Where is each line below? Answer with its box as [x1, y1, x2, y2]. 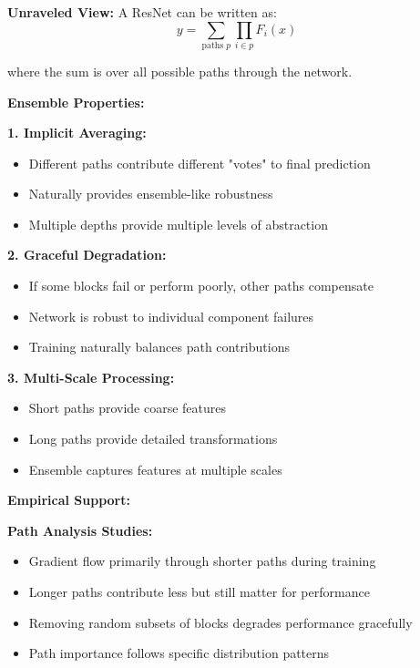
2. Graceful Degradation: [7, 245, 167, 264]
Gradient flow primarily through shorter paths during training [28, 551, 376, 570]
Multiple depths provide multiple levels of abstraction [28, 214, 328, 233]
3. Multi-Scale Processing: [7, 367, 175, 386]
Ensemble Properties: [7, 92, 145, 111]
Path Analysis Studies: [7, 520, 153, 540]
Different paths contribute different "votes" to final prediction [28, 153, 371, 172]
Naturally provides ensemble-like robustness [28, 184, 273, 203]
